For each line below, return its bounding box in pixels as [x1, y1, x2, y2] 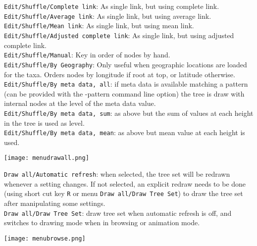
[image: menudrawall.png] [4, 154, 89, 162]
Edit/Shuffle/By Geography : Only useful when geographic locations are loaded [4, 59, 247, 69]
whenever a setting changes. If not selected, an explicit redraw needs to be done [4, 178, 246, 189]
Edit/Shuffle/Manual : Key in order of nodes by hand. [4, 49, 170, 60]
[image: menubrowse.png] [4, 235, 86, 242]
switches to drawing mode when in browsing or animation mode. [4, 217, 200, 228]
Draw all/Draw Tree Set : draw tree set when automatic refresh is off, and [4, 207, 232, 218]
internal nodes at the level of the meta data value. [4, 98, 156, 108]
